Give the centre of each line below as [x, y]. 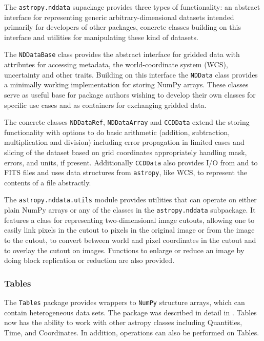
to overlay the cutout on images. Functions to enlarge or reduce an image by [124, 250]
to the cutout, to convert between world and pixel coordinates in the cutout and [130, 240]
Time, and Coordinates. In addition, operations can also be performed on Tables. [132, 332]
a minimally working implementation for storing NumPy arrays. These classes [126, 84]
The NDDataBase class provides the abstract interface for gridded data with [122, 54]
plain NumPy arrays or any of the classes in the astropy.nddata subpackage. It [130, 210]
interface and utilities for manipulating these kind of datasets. [101, 37]
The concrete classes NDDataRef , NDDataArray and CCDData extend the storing [127, 122]
